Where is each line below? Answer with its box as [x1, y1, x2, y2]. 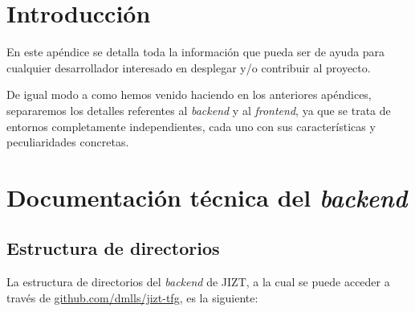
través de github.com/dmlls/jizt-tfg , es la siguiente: [6, 289, 258, 306]
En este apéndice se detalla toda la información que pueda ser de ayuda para [6, 43, 385, 60]
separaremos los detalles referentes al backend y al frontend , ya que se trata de [6, 101, 391, 118]
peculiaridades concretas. [6, 133, 129, 150]
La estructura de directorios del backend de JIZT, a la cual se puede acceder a [6, 273, 390, 290]
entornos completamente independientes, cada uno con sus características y [6, 117, 376, 134]
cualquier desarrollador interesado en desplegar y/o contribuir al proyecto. [6, 59, 371, 76]
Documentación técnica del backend [6, 180, 408, 214]
